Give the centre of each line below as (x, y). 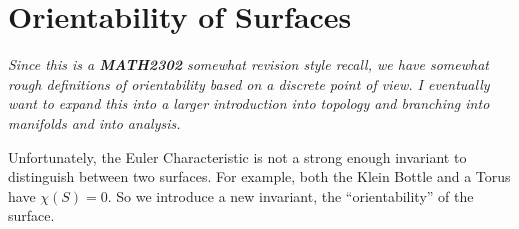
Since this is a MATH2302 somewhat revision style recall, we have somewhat (248, 64)
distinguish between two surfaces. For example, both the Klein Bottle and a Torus (259, 176)
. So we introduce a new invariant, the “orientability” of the (290, 195)
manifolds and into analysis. (94, 122)
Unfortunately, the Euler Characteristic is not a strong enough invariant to (237, 156)
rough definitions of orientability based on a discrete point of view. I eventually (249, 83)
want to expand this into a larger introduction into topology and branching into (249, 103)
